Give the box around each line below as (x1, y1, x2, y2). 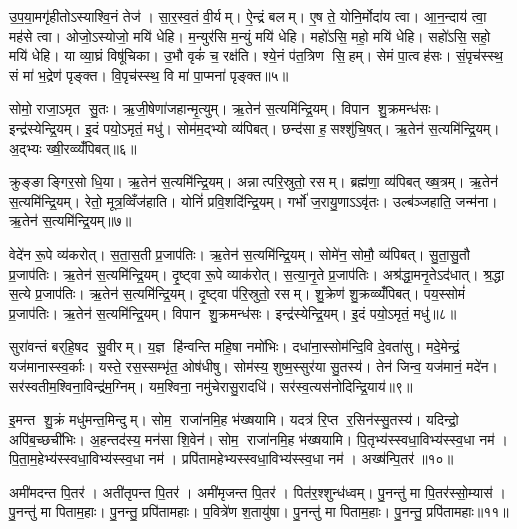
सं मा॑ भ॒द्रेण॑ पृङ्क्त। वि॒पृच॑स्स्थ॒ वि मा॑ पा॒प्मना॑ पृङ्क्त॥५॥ (9, 64, 289, 85)
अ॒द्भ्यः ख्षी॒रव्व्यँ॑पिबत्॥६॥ (9, 137, 137, 158)
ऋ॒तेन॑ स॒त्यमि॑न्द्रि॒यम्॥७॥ (9, 210, 132, 231)
